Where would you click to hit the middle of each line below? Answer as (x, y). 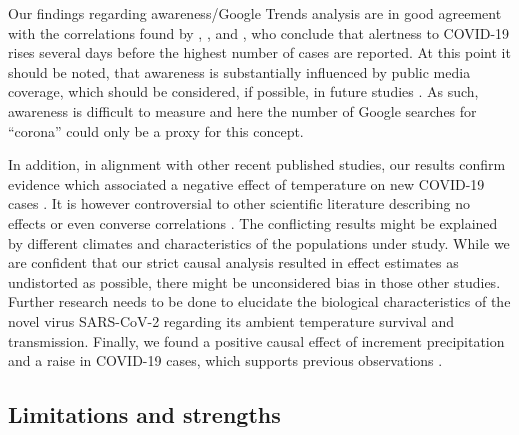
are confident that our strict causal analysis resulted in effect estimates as (233, 262)
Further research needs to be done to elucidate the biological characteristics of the (259, 301)
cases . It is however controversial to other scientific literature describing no (239, 203)
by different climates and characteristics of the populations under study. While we (259, 242)
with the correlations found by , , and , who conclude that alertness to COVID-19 (259, 32)
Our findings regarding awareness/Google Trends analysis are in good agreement (255, 13)
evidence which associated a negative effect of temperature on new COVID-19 (246, 183)
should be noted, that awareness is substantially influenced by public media (239, 71)
